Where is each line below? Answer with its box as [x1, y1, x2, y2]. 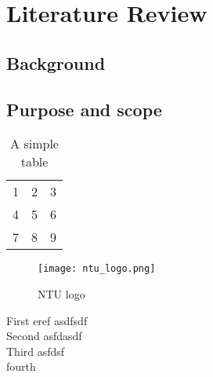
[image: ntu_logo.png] [38, 263, 156, 275]
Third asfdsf [6, 342, 65, 359]
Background [6, 50, 106, 75]
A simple [10, 134, 59, 153]
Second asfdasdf [6, 328, 82, 344]
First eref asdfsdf [6, 312, 88, 328]
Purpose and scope [6, 97, 162, 121]
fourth [6, 358, 36, 375]
